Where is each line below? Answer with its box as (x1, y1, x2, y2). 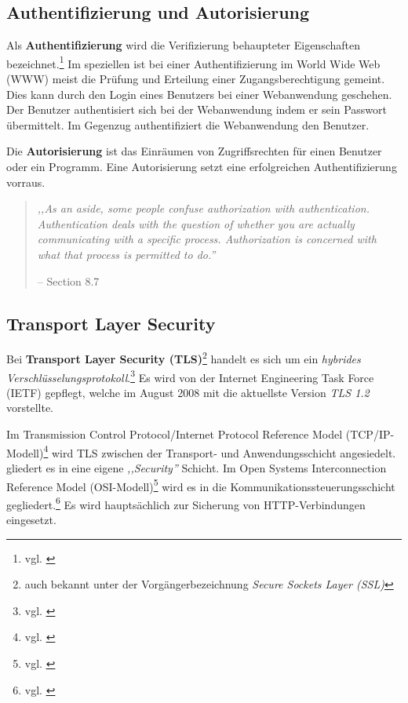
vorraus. (6, 173, 46, 190)
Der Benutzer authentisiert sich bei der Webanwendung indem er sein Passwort (6, 101, 387, 118)
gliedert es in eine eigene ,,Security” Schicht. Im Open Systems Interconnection (6, 459, 387, 475)
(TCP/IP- (345, 426, 395, 443)
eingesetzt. (6, 512, 56, 527)
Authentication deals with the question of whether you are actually (37, 215, 355, 231)
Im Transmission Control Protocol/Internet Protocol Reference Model (6, 426, 343, 443)
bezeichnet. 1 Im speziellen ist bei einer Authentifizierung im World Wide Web (6, 53, 381, 71)
